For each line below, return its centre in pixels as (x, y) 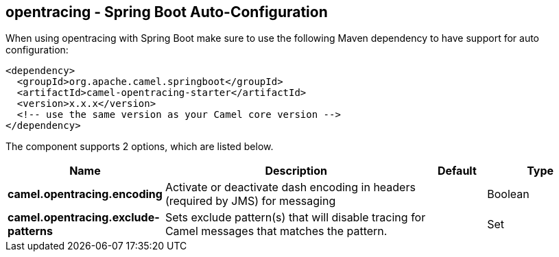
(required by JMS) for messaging (250, 201)
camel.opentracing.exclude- (84, 218)
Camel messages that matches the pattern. (276, 231)
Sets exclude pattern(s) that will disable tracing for (295, 218)
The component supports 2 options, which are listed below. (140, 147)
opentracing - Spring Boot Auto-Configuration (167, 12)
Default (457, 171)
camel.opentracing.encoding (85, 194)
